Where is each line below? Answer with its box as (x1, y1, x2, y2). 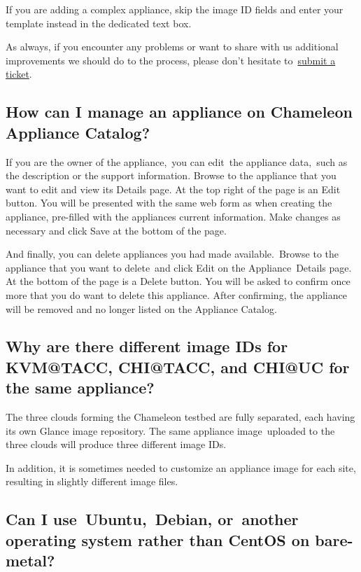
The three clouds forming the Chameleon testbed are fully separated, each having (6, 410, 355, 424)
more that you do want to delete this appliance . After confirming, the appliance (6, 287, 347, 302)
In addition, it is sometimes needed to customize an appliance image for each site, (6, 460, 356, 475)
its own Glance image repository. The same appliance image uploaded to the (6, 423, 335, 438)
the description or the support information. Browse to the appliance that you (6, 168, 337, 183)
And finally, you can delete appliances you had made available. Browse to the (6, 246, 339, 261)
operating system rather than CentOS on (6, 529, 310, 550)
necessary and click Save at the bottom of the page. (6, 223, 227, 237)
